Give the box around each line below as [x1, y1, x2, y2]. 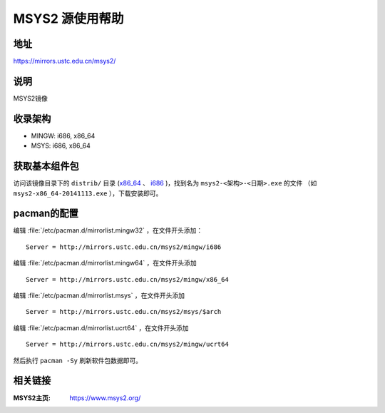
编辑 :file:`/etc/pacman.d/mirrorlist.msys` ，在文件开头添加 [13, 291, 185, 300]
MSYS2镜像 [13, 93, 48, 103]
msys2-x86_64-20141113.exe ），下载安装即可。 [13, 189, 163, 198]
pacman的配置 [13, 208, 78, 220]
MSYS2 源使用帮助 [13, 11, 124, 26]
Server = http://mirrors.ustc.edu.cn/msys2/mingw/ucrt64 [26, 340, 230, 349]
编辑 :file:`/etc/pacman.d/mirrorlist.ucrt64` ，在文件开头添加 [13, 323, 189, 332]
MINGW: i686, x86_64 [31, 131, 96, 140]
